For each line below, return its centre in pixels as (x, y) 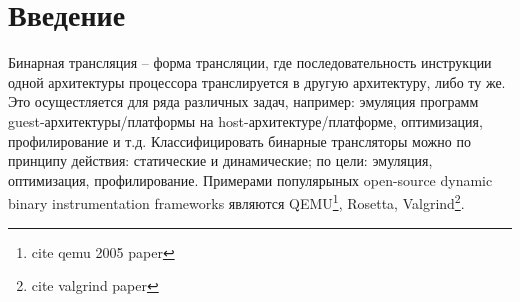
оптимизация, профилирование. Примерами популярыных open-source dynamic (250, 179)
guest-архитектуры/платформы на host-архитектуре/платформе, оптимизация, (245, 120)
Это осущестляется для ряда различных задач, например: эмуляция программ (243, 101)
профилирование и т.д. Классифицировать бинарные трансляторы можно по (239, 140)
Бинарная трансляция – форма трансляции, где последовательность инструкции (250, 62)
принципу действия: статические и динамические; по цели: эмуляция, (220, 160)
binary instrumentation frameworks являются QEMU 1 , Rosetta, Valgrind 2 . (236, 201)
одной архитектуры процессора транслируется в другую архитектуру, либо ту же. (257, 81)
